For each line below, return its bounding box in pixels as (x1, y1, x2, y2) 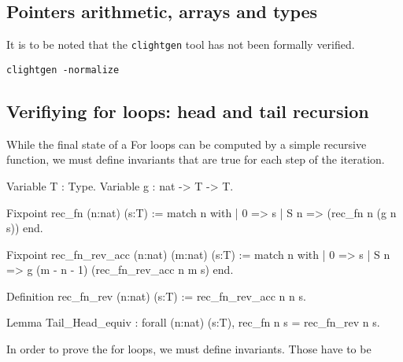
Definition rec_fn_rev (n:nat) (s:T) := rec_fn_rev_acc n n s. (6, 287, 306, 304)
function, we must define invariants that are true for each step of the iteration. (6, 151, 385, 168)
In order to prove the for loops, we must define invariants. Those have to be (6, 341, 372, 357)
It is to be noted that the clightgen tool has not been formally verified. (6, 36, 355, 53)
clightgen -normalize (6, 64, 120, 76)
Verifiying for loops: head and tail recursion (6, 98, 369, 123)
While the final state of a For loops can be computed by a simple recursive (6, 135, 367, 152)
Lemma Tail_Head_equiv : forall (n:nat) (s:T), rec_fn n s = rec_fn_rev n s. (6, 314, 380, 331)
